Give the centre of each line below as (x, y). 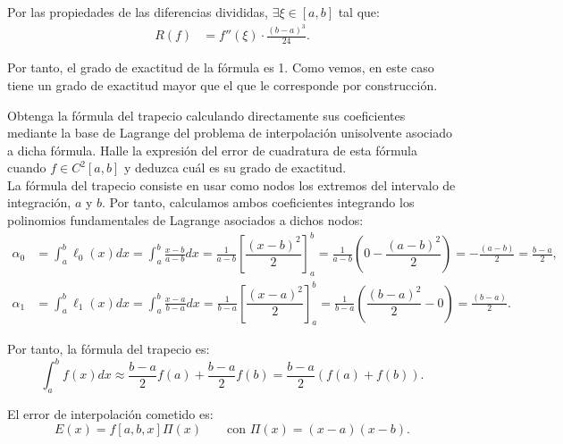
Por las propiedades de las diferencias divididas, (138, 12)
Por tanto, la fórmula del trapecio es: (109, 349)
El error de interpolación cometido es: (110, 414)
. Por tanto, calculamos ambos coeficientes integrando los (258, 202)
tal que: (359, 12)
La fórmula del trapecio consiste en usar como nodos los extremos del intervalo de (231, 184)
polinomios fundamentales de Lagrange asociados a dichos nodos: (185, 220)
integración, (39, 202)
